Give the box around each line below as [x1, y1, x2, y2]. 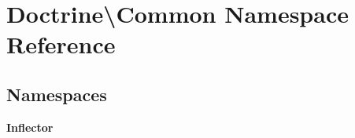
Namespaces [6, 82, 107, 106]
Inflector [6, 118, 54, 135]
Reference [6, 28, 116, 60]
